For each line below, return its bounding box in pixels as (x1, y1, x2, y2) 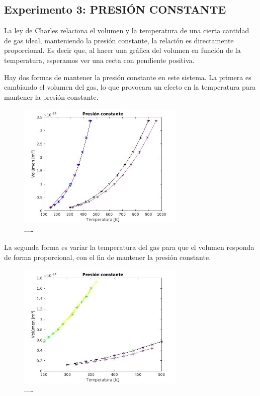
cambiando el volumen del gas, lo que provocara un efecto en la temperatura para (4, 82, 256, 92)
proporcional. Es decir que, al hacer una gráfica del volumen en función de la (4, 45, 241, 55)
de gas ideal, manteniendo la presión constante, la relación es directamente (4, 35, 234, 45)
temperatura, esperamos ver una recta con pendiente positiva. (4, 54, 195, 65)
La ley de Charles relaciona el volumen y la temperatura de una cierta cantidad (4, 25, 249, 36)
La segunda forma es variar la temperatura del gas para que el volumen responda (4, 242, 254, 252)
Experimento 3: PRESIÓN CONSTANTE (4, 2, 226, 17)
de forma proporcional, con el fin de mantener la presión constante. (4, 251, 211, 262)
